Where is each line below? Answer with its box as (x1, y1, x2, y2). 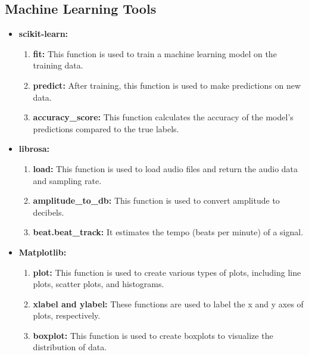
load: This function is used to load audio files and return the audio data (33, 162, 298, 175)
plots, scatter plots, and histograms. (33, 278, 164, 290)
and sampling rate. (33, 174, 102, 186)
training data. (33, 59, 83, 71)
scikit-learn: (18, 27, 68, 40)
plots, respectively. (33, 309, 101, 322)
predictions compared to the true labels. (33, 122, 179, 135)
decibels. (33, 205, 64, 218)
